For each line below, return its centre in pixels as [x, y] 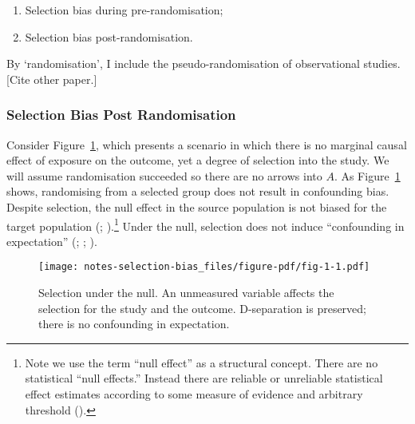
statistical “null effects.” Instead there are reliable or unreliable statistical [204, 378]
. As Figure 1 [367, 175]
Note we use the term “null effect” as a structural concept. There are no [202, 362]
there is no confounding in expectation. [134, 324]
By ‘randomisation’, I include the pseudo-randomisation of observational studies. [204, 63]
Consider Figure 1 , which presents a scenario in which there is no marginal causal [207, 144]
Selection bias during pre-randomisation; [124, 10]
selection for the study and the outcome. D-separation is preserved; [202, 308]
